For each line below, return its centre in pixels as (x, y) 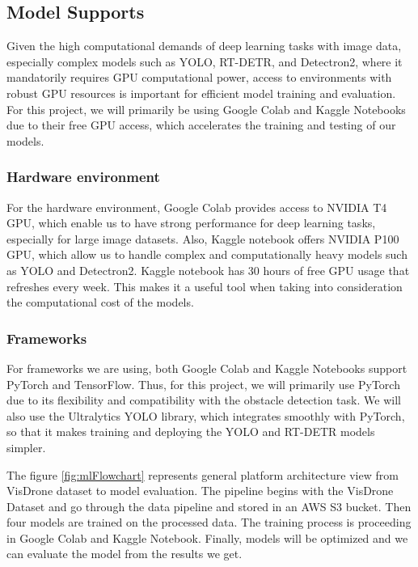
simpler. (26, 447)
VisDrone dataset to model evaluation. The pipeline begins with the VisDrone (200, 491)
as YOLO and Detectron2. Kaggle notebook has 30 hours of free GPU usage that (208, 270)
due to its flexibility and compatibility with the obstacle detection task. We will (204, 400)
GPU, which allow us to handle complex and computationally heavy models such (207, 254)
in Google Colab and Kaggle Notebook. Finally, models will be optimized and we (207, 537)
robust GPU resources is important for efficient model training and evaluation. (201, 93)
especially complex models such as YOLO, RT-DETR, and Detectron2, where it (205, 61)
